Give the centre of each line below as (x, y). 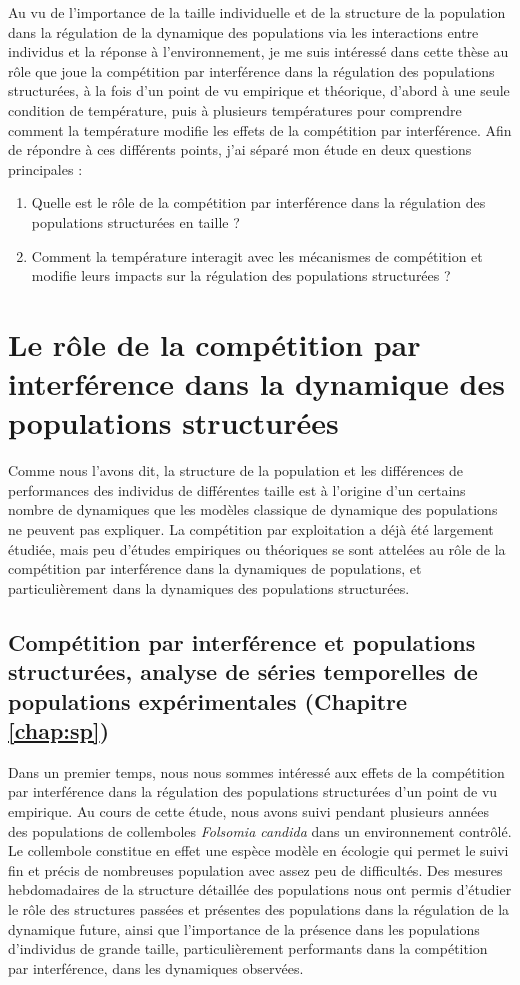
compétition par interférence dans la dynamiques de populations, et (215, 568)
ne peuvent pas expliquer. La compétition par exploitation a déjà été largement (251, 529)
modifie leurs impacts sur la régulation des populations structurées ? (241, 275)
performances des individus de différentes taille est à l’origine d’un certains (237, 489)
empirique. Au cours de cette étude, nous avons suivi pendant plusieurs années (248, 810)
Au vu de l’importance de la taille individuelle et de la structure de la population (257, 12)
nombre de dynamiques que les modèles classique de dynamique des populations (253, 509)
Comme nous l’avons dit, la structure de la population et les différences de (236, 470)
